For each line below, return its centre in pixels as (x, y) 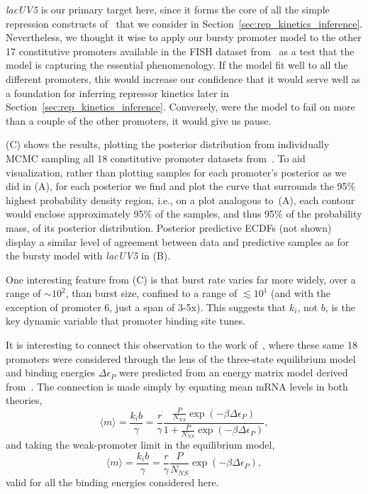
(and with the (301, 293)
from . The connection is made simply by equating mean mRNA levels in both (177, 386)
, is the (340, 307)
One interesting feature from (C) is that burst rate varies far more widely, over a (181, 279)
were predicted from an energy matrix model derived (233, 372)
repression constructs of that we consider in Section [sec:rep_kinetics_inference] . (184, 23)
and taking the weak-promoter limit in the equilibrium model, (140, 445)
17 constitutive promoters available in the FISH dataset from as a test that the (180, 51)
